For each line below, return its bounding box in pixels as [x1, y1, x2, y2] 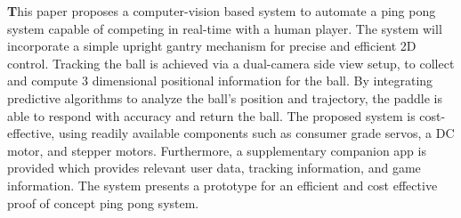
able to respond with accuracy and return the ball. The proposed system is [7, 106, 416, 125]
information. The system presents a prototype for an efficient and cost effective [7, 175, 438, 194]
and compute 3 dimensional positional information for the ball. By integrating [7, 71, 433, 90]
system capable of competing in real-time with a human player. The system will [7, 19, 442, 37]
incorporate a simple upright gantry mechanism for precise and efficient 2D [7, 36, 417, 55]
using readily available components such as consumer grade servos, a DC [58, 124, 455, 142]
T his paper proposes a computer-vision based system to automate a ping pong [7, 2, 436, 20]
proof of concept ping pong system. [7, 193, 199, 212]
